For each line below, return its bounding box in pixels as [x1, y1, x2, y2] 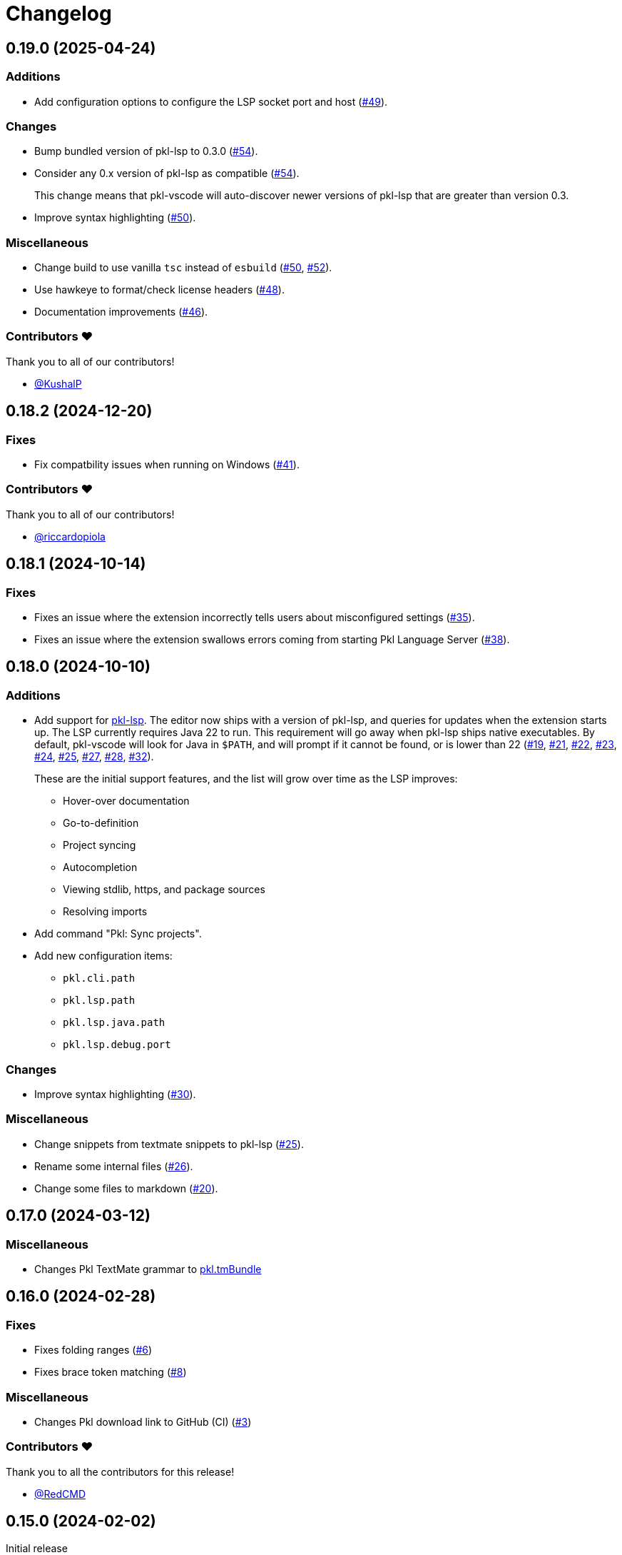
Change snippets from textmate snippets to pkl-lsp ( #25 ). [34, 1137, 304, 1150]
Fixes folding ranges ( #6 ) [34, 1344, 153, 1357]
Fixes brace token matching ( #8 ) [34, 1366, 187, 1379]
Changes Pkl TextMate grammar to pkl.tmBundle [34, 1262, 262, 1275]
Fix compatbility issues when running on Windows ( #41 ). [34, 458, 300, 471]
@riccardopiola [34, 530, 106, 543]
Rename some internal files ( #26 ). [34, 1159, 193, 1172]
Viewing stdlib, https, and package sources [63, 883, 265, 896]
